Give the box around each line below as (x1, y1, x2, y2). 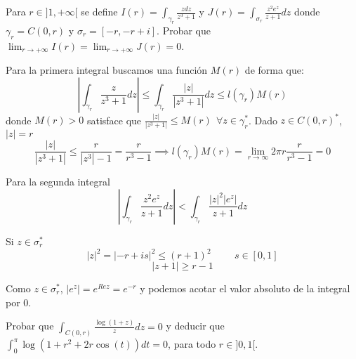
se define (81, 4, 118, 18)
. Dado (248, 112, 277, 127)
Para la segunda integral (6, 174, 110, 189)
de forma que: (244, 63, 304, 77)
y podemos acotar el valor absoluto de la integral (140, 281, 350, 295)
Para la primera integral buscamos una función (6, 63, 208, 77)
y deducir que (166, 318, 225, 333)
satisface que (86, 112, 142, 127)
